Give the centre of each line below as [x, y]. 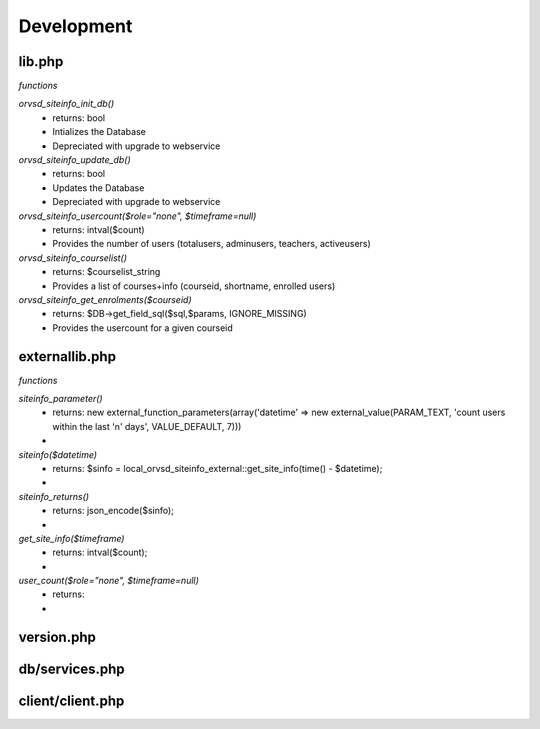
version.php [57, 636]
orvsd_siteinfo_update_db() [74, 160]
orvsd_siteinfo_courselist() [73, 257]
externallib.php [67, 356]
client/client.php [71, 700]
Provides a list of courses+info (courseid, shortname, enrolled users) [194, 286]
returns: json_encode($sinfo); [113, 511]
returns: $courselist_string [106, 272]
